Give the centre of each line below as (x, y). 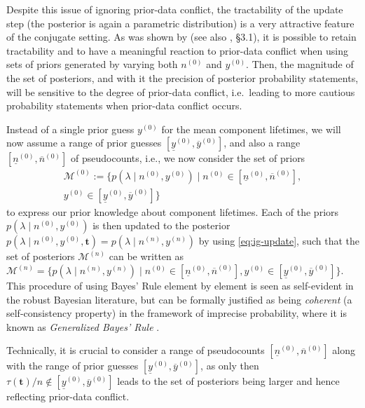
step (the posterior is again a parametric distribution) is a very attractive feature (180, 23)
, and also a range (262, 143)
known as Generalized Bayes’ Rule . (83, 326)
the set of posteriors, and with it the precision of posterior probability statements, (182, 77)
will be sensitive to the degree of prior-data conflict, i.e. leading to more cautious (181, 91)
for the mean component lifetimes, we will (251, 129)
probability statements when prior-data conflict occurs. (124, 106)
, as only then (230, 366)
